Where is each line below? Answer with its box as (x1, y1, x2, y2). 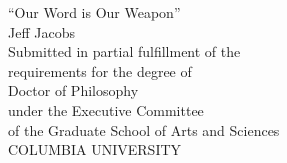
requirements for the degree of (8, 60, 192, 81)
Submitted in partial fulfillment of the (8, 41, 241, 62)
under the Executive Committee (8, 99, 204, 120)
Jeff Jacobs (8, 21, 75, 42)
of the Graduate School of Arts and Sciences (8, 119, 280, 140)
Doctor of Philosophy (8, 80, 139, 101)
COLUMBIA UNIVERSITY (8, 139, 182, 160)
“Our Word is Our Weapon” (8, 2, 181, 22)
